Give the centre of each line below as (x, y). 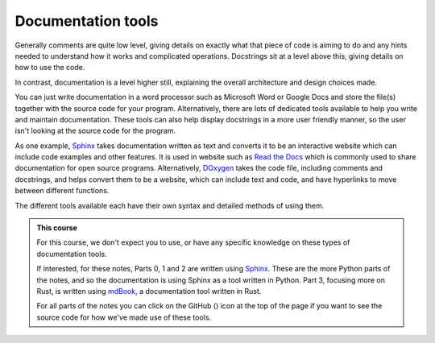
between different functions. (62, 191)
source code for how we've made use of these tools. (124, 317)
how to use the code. (50, 68)
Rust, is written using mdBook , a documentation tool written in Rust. (149, 291)
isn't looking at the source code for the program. (95, 131)
